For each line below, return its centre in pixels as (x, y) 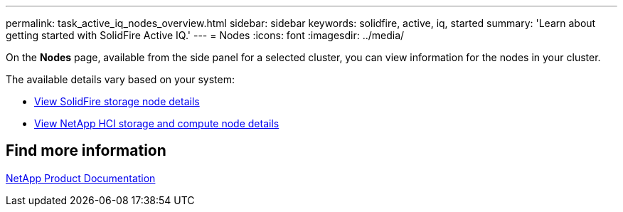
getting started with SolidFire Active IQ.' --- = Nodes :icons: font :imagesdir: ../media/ (205, 35)
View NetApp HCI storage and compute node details (157, 123)
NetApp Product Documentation (81, 178)
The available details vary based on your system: (121, 79)
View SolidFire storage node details (117, 101)
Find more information (86, 151)
